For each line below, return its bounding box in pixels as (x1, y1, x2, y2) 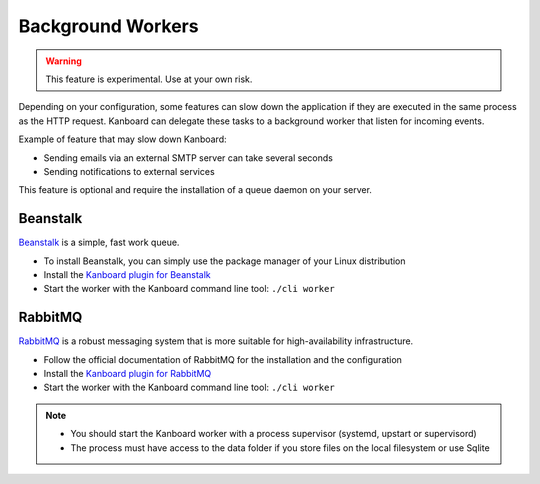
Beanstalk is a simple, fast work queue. (18, 236, 180, 249)
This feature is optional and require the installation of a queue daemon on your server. (18, 184, 372, 196)
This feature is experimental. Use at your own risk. (45, 73, 253, 85)
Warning (45, 55, 82, 67)
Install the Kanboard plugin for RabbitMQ (43, 368, 212, 380)
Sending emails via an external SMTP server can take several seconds (43, 151, 334, 164)
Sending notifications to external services (43, 165, 215, 177)
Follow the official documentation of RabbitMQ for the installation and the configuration (43, 353, 402, 365)
